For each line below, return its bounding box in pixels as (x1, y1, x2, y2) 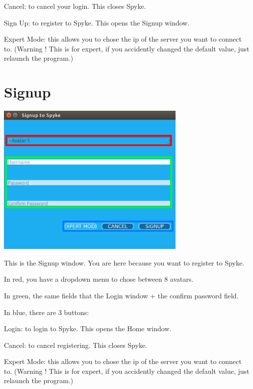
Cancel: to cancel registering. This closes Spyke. (4, 340, 148, 350)
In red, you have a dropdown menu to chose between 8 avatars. (4, 274, 194, 284)
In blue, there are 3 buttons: (4, 307, 89, 317)
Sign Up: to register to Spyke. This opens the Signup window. (4, 17, 190, 27)
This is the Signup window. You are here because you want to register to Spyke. (4, 257, 245, 267)
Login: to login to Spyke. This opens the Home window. (4, 323, 172, 334)
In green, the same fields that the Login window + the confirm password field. (4, 290, 239, 300)
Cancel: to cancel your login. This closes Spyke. (4, 1, 146, 11)
